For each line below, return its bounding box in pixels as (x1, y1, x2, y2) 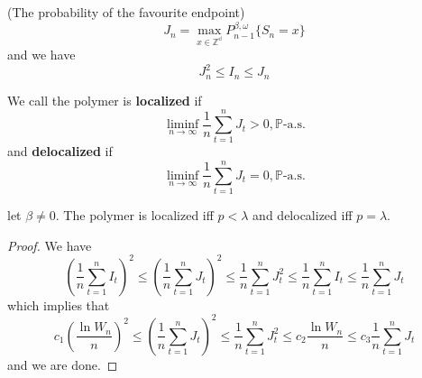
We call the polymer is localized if (7, 90, 202, 109)
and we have (7, 45, 76, 64)
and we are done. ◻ (7, 355, 118, 373)
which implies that (7, 295, 110, 314)
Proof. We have (7, 235, 92, 254)
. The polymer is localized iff (55, 206, 214, 225)
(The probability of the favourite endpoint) (7, 3, 245, 21)
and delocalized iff (252, 206, 353, 225)
